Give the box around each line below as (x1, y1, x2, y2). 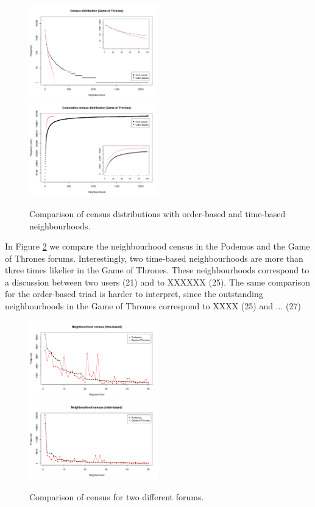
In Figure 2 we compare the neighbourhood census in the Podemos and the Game (5, 240, 310, 253)
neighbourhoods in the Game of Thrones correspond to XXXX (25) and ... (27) (5, 300, 301, 312)
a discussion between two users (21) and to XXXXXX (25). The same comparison (5, 275, 311, 288)
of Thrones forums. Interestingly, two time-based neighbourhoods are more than (5, 251, 303, 264)
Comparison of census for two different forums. (29, 491, 204, 503)
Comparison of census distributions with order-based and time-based (29, 207, 286, 220)
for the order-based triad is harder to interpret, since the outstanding (5, 287, 263, 300)
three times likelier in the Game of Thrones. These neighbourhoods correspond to (5, 264, 310, 276)
